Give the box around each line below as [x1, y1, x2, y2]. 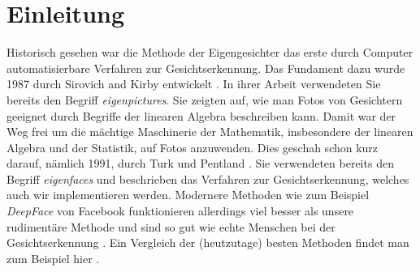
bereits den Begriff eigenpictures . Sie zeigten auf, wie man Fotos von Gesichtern [6, 91, 403, 108]
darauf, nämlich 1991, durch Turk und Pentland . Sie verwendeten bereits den [6, 155, 394, 172]
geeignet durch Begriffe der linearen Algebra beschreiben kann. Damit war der [6, 107, 396, 124]
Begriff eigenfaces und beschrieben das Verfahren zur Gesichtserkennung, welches [6, 170, 409, 187]
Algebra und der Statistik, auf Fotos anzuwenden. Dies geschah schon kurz [6, 138, 379, 155]
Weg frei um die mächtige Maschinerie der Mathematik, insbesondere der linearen [6, 123, 414, 140]
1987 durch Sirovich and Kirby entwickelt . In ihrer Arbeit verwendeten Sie [6, 75, 381, 92]
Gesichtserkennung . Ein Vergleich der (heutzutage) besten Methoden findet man [6, 234, 409, 251]
